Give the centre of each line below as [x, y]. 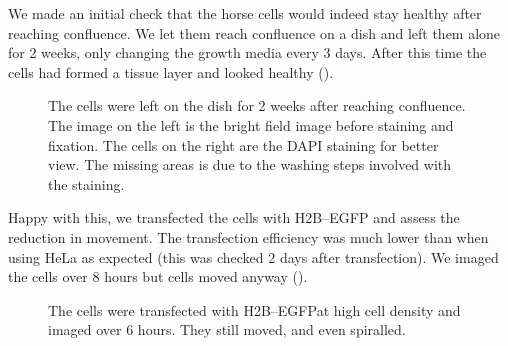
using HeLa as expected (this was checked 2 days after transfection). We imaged [253, 256]
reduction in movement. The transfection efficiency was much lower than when [248, 236]
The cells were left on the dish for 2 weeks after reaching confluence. [257, 105]
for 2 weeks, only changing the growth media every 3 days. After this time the [247, 52]
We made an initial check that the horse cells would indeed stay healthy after [245, 13]
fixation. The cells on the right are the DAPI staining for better [243, 144]
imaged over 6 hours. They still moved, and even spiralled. [227, 329]
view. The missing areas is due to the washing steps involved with [250, 164]
